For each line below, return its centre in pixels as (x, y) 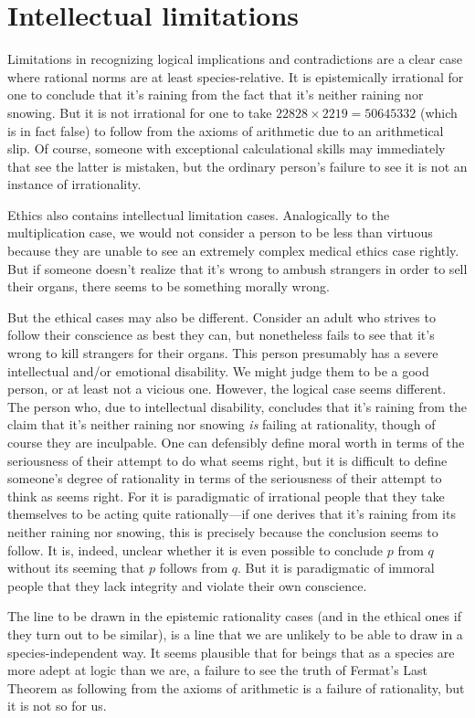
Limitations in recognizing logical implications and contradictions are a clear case (235, 59)
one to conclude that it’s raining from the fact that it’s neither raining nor (216, 95)
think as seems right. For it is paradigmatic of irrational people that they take (226, 496)
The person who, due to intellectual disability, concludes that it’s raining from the (237, 406)
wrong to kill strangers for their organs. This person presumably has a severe (223, 353)
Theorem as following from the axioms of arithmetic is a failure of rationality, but (236, 687)
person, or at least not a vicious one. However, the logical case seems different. (227, 389)
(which (438, 112)
